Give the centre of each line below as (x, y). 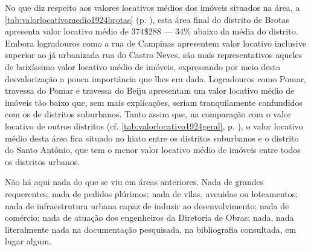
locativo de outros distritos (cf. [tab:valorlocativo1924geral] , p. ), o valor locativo (154, 125)
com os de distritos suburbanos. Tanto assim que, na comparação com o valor (148, 114)
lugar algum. (28, 241)
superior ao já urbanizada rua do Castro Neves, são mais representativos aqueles (154, 55)
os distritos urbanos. (43, 161)
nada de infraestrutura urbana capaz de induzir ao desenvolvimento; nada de (147, 205)
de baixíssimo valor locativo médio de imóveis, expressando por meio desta (143, 66)
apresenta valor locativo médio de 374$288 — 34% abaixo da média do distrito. (152, 31)
